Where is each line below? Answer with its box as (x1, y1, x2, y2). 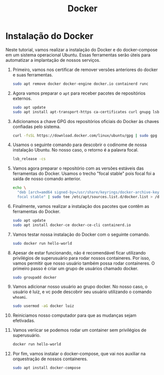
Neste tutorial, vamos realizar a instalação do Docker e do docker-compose (5, 47, 158, 52)
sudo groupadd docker (12, 275, 57, 280)
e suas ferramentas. (12, 72, 53, 77)
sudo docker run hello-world (12, 241, 72, 246)
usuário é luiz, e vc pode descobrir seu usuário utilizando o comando (12, 289, 152, 295)
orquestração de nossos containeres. (12, 356, 88, 362)
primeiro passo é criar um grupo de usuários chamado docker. (12, 265, 139, 271)
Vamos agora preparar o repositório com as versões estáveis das (12, 165, 144, 172)
